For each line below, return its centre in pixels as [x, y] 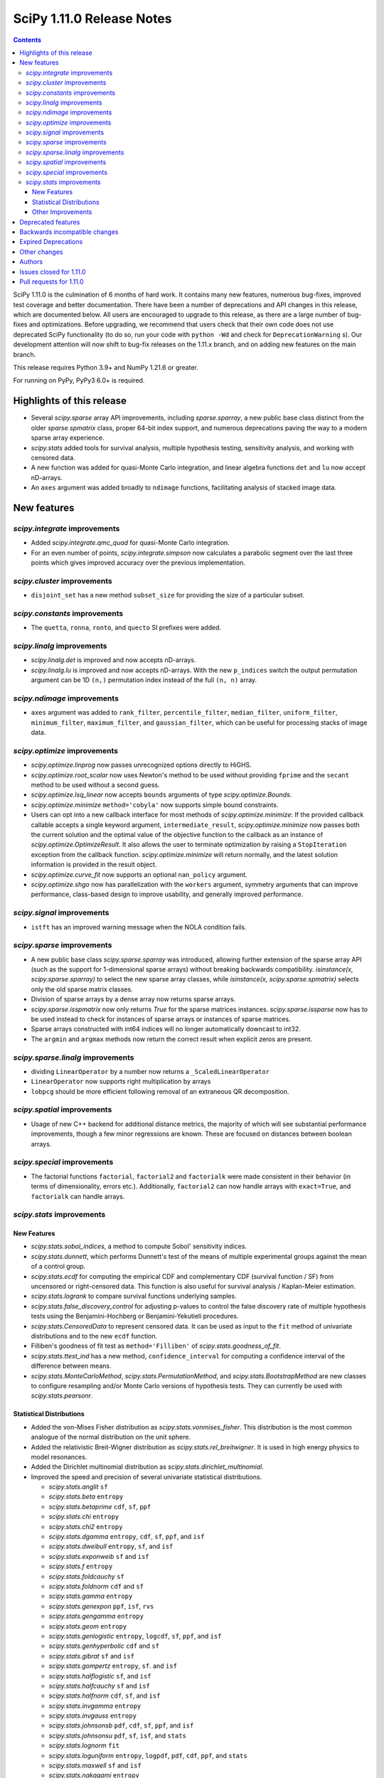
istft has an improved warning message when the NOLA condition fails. [139, 927]
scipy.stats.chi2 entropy [86, 1526]
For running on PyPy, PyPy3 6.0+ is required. [79, 380]
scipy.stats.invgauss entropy [92, 1716]
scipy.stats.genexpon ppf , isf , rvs [101, 1606]
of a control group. [58, 1267]
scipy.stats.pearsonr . [62, 1396]
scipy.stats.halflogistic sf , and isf [100, 1676]
